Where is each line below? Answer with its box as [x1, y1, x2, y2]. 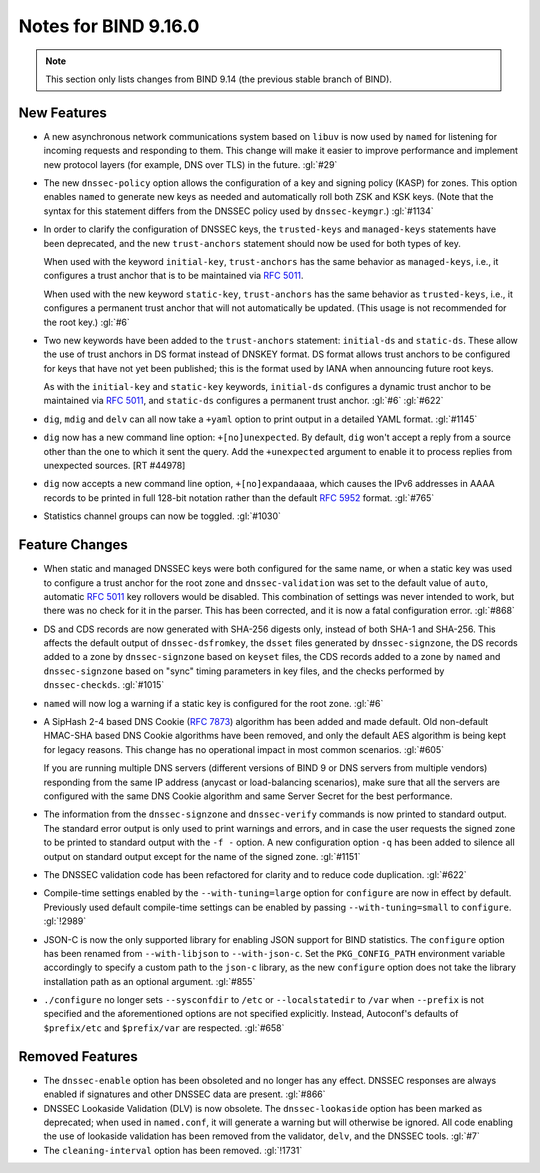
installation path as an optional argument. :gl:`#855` [43, 975, 256, 987]
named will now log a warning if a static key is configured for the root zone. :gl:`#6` [43, 697, 384, 709]
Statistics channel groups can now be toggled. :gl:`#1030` [43, 510, 282, 522]
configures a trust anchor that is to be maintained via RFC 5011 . [43, 270, 304, 282]
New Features [18, 104, 107, 121]
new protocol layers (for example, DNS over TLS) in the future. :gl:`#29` [43, 158, 338, 170]
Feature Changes [18, 536, 129, 554]
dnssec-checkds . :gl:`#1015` [43, 679, 165, 691]
